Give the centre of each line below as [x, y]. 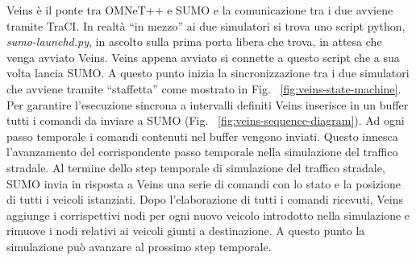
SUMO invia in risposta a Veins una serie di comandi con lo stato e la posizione [204, 183]
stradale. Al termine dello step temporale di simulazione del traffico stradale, [196, 167]
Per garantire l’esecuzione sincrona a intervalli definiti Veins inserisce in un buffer [208, 104]
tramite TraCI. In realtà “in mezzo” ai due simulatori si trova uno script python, [206, 25]
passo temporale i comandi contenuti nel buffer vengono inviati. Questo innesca [202, 136]
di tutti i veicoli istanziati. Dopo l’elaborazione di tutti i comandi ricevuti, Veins [205, 199]
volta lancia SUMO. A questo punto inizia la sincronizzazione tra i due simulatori [208, 73]
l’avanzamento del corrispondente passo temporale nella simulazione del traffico [202, 152]
